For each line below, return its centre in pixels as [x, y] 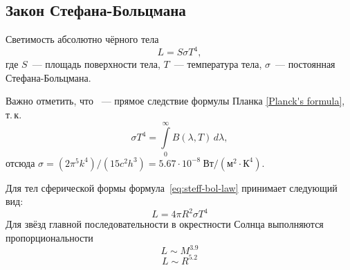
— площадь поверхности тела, [96, 64]
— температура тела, [218, 64]
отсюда [20, 162]
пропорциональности [49, 238]
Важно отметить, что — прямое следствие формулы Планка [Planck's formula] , [175, 101]
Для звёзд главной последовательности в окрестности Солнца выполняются [165, 224]
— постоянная [305, 64]
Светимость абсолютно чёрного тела [82, 39]
